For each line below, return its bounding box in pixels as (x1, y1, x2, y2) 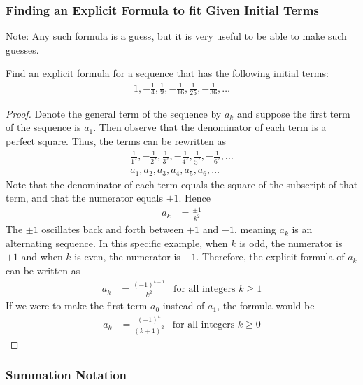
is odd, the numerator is (239, 235, 343, 250)
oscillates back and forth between (41, 222, 184, 237)
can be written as (6, 262, 80, 277)
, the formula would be (217, 298, 315, 313)
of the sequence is (6, 120, 81, 134)
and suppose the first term (236, 106, 350, 120)
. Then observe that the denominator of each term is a (93, 120, 327, 134)
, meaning (234, 222, 276, 237)
